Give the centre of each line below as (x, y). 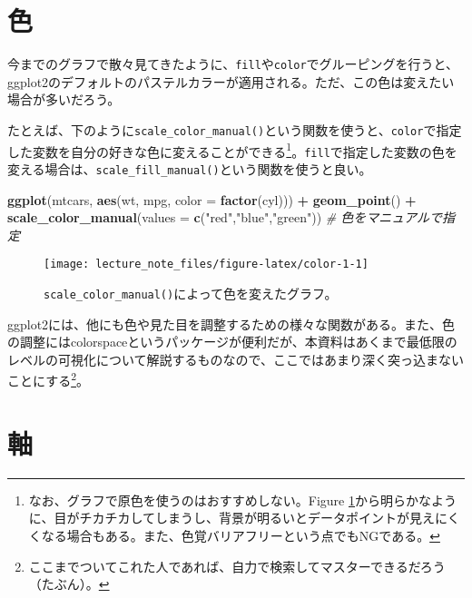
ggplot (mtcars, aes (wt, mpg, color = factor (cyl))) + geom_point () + (212, 199)
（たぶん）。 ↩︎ (69, 584)
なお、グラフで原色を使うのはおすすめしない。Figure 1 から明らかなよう (242, 500)
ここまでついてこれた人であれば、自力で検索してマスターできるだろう (237, 566)
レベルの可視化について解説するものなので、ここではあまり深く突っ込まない (236, 359)
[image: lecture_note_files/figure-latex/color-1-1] (206, 265)
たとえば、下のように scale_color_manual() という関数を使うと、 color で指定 (235, 129)
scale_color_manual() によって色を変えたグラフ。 (191, 294)
